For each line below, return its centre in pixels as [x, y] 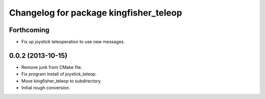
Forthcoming [29, 30]
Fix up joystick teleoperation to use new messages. [73, 42]
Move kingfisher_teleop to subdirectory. [62, 81]
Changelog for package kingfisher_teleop [96, 13]
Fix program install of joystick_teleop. [59, 74]
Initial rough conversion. [46, 88]
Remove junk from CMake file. [52, 67]
